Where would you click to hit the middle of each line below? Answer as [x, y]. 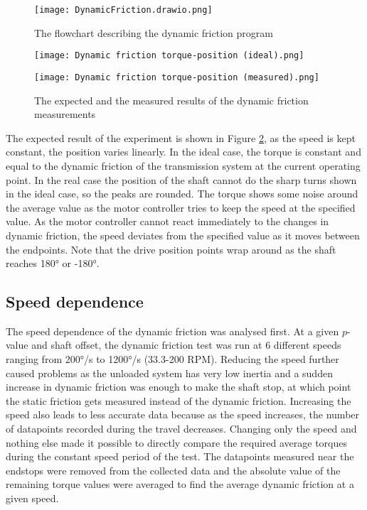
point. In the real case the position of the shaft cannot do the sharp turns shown [181, 179]
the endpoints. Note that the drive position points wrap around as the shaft [171, 249]
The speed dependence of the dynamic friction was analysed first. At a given [172, 331]
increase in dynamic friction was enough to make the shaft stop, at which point [179, 387]
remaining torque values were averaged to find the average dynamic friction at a [180, 484]
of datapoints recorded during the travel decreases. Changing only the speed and [181, 429]
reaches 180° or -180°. [53, 263]
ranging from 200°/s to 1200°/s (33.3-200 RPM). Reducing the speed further [172, 359]
